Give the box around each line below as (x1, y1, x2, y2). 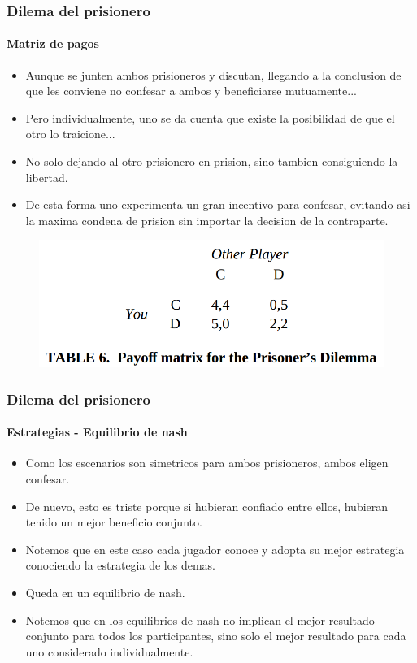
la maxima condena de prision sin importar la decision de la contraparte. (25, 211, 389, 228)
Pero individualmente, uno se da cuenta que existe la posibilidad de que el (25, 109, 395, 126)
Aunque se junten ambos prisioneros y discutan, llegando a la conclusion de (25, 66, 402, 83)
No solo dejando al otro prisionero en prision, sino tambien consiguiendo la (25, 153, 398, 170)
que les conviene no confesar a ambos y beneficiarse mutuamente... (25, 82, 357, 99)
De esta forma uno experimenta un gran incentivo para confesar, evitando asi (25, 196, 410, 213)
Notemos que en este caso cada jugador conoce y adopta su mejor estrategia (25, 540, 405, 557)
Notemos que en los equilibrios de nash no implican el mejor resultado (25, 611, 375, 628)
